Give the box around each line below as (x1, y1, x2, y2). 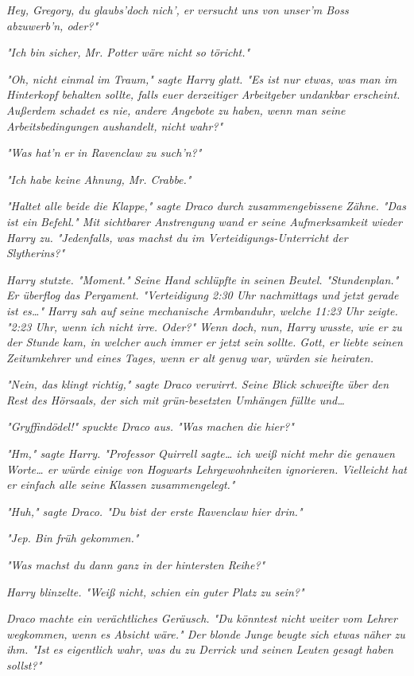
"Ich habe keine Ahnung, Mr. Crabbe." (6, 170, 192, 187)
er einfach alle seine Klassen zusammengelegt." (6, 476, 235, 493)
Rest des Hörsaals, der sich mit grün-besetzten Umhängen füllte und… (6, 391, 345, 408)
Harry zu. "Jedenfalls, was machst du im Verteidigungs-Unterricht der (6, 229, 348, 245)
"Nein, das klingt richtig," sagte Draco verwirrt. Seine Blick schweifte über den (6, 376, 389, 393)
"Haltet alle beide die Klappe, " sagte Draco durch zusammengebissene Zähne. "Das (6, 197, 406, 214)
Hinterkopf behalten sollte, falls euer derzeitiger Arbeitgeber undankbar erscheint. (6, 86, 400, 103)
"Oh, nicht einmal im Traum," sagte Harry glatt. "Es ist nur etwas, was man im (6, 70, 397, 87)
